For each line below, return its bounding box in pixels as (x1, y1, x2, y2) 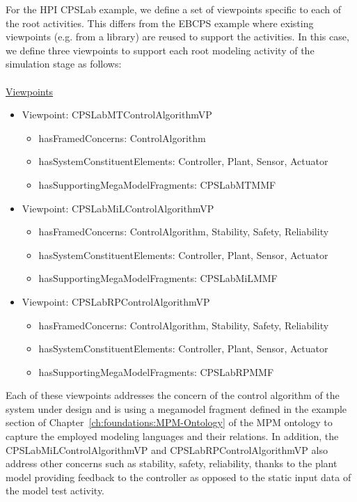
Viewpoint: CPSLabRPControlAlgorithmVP (22, 294, 210, 308)
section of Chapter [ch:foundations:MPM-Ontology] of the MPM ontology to (6, 415, 333, 430)
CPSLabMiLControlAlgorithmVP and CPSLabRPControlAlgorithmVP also (6, 442, 328, 457)
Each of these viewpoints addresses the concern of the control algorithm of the (6, 388, 340, 402)
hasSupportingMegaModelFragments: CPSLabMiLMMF (38, 271, 278, 285)
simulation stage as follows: (6, 56, 122, 71)
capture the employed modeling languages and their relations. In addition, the (6, 429, 339, 444)
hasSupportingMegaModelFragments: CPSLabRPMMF (38, 364, 274, 379)
